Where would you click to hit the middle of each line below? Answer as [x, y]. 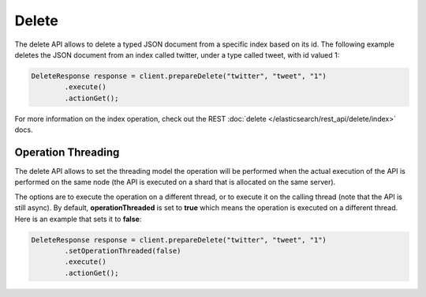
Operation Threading [67, 152]
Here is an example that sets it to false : [78, 219]
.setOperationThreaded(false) [123, 250]
